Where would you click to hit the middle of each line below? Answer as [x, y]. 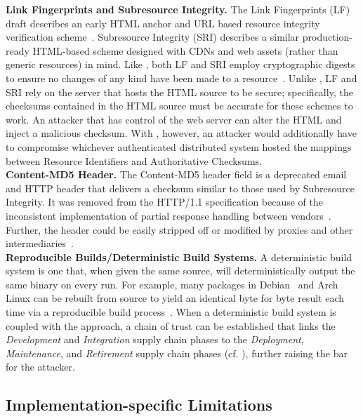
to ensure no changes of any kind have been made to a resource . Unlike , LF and [181, 78]
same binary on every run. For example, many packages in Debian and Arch [172, 284]
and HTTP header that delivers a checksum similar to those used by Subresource [180, 188]
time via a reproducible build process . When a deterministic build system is [171, 312]
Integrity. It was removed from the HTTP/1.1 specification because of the [165, 202]
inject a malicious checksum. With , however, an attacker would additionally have [181, 133]
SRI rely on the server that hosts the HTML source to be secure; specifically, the [179, 92]
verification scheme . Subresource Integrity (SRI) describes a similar [153, 37]
